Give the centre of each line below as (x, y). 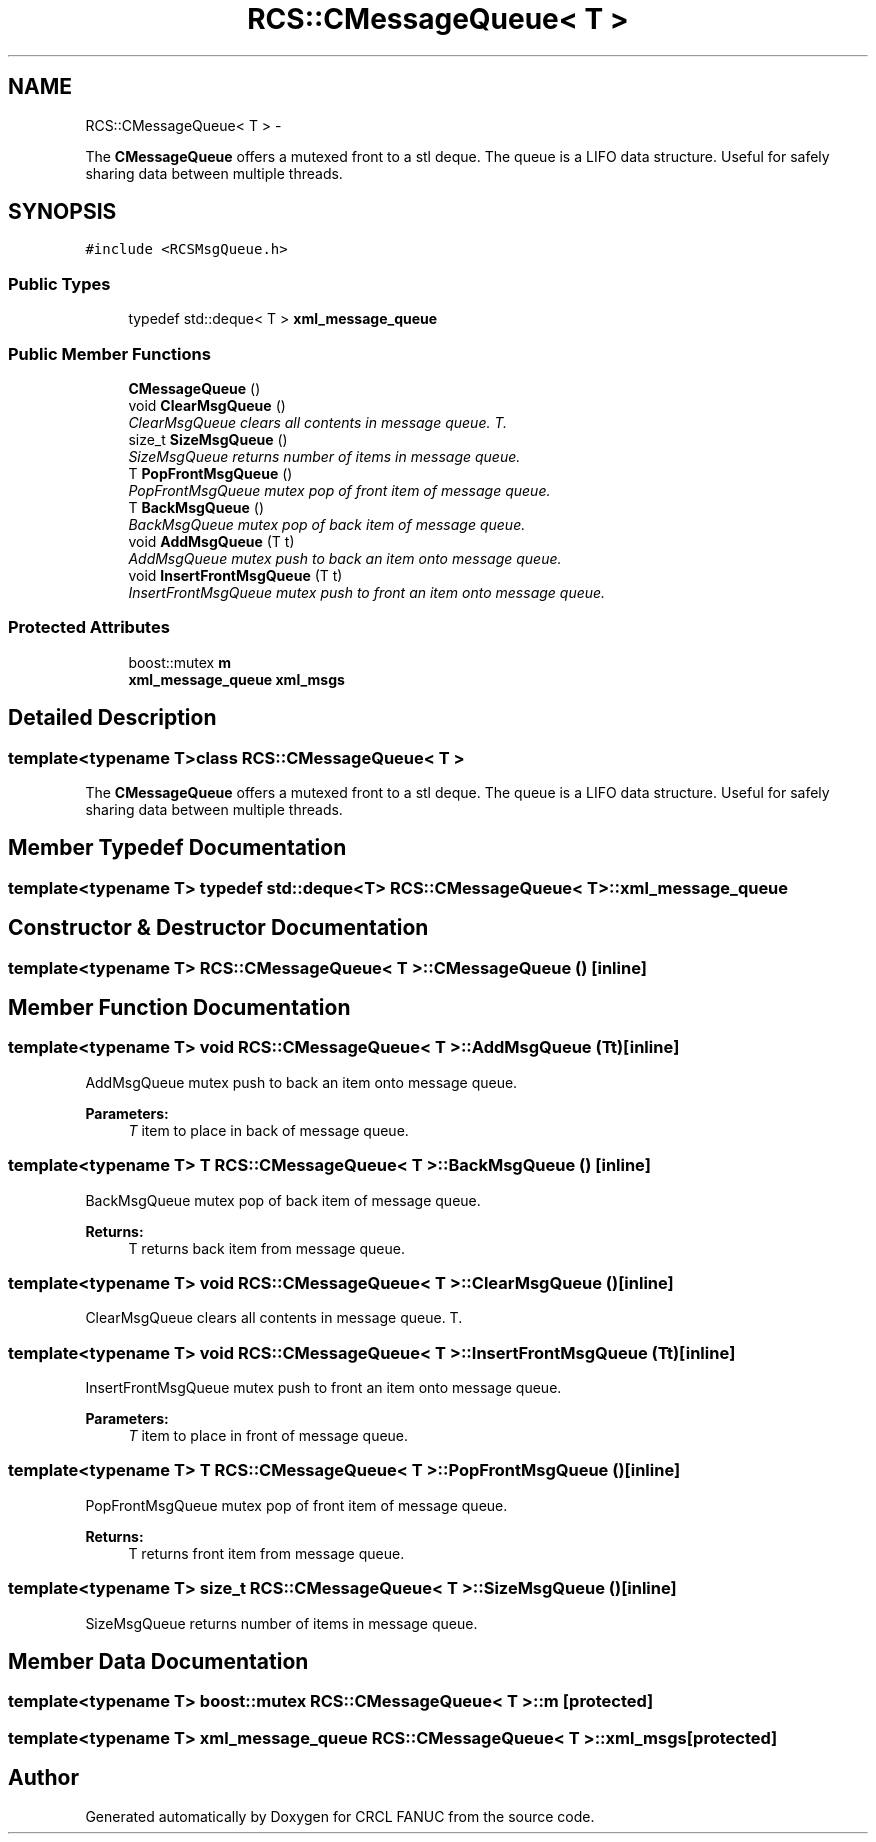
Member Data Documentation (158, 1661)
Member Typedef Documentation (177, 848)
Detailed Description (112, 718)
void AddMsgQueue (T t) (211, 541)
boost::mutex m (179, 662)
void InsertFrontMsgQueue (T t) (235, 575)
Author (43, 1778)
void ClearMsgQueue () (207, 405)
